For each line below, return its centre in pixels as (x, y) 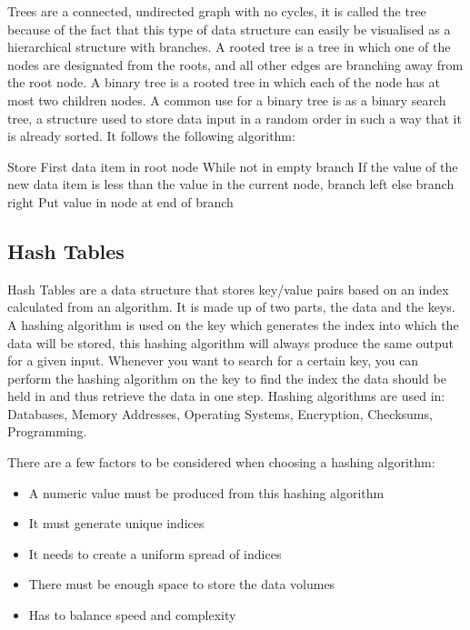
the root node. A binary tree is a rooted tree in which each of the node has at (224, 82)
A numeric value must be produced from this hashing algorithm (206, 492)
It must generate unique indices (116, 523)
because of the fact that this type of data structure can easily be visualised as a (229, 29)
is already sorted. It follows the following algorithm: (151, 136)
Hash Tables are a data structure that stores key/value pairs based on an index (228, 289)
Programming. (47, 431)
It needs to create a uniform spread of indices (155, 553)
